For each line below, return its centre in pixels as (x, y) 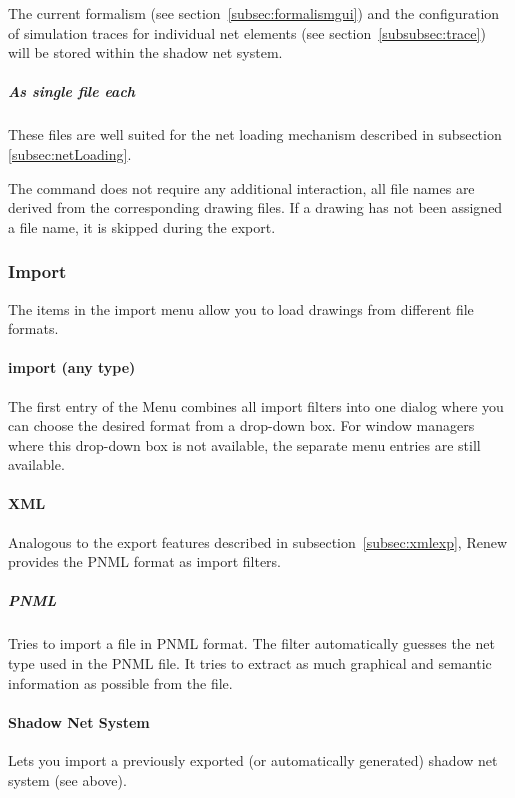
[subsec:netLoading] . (70, 153)
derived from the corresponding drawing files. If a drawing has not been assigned (255, 207)
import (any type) (72, 367)
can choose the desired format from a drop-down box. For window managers (241, 425)
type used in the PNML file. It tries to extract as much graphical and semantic (250, 663)
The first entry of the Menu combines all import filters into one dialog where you (256, 405)
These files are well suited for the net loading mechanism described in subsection (255, 134)
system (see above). (67, 779)
